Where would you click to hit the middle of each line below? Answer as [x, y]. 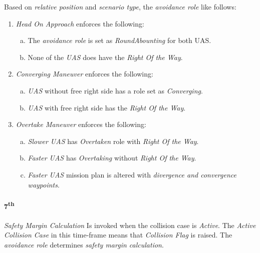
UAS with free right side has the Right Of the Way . [107, 107]
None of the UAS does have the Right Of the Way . [105, 57]
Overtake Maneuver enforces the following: [81, 124]
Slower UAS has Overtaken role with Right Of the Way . [113, 141]
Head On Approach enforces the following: [80, 23]
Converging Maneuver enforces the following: [84, 74]
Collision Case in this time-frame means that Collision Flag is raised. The [118, 235]
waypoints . [44, 184]
